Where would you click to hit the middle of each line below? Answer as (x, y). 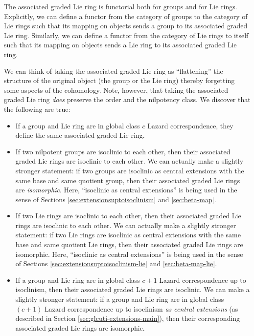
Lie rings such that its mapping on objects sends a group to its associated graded (126, 26)
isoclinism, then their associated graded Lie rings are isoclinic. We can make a (132, 289)
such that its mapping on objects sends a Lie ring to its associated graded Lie (120, 45)
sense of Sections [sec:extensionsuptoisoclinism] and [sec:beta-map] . (116, 199)
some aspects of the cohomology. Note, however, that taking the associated (116, 90)
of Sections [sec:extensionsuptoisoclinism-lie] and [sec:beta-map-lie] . (116, 263)
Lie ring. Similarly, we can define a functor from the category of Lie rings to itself (126, 35)
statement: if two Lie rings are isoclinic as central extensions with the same (128, 235)
